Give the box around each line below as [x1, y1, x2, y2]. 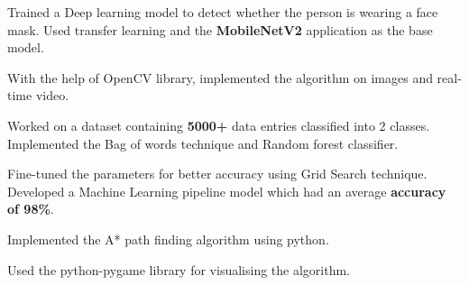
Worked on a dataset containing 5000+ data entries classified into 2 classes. [7, 115, 430, 134]
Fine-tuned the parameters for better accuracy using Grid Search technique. [7, 164, 428, 183]
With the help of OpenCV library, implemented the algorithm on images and [7, 68, 433, 87]
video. [35, 86, 69, 105]
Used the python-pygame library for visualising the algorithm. [7, 260, 350, 279]
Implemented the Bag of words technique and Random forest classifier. [7, 133, 399, 152]
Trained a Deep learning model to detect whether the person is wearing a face [7, 3, 438, 21]
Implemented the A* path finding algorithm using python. [7, 229, 329, 248]
